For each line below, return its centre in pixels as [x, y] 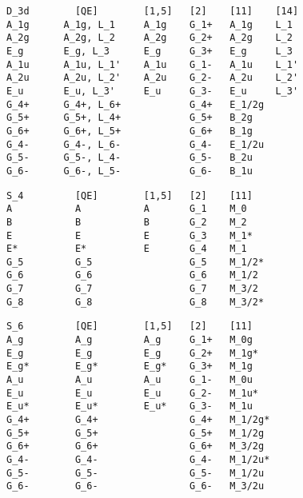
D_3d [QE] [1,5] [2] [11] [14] [153, 11]
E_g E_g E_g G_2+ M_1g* [132, 353]
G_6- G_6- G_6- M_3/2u [136, 486]
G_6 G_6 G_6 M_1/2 [132, 275]
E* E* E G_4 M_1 [127, 249]
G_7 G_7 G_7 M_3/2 [132, 289]
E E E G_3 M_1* [130, 235]
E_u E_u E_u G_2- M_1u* [132, 393]
